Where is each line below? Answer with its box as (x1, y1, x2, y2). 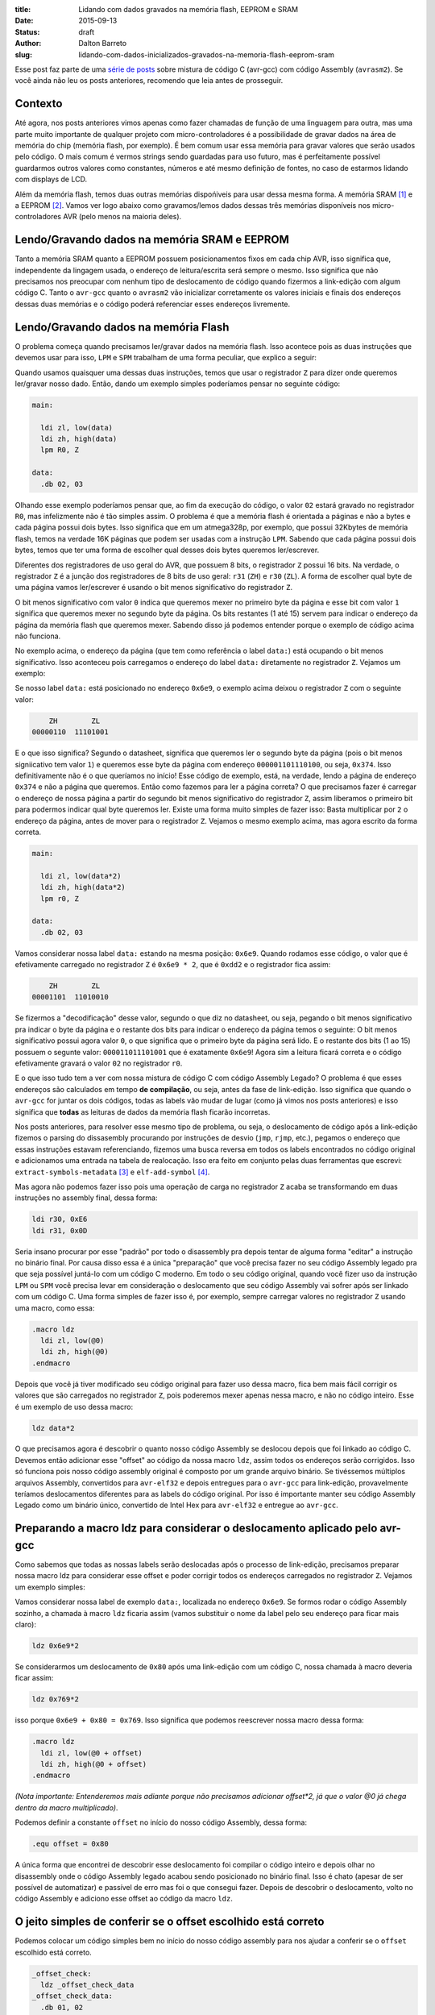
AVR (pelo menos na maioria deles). (63, 212, 182, 222)
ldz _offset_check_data (40, 1980, 135, 1989)
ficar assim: (14, 1673, 54, 1683)
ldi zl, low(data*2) (40, 871, 122, 880)
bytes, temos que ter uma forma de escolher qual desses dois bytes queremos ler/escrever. (14, 545, 320, 555)
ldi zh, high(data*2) (40, 883, 126, 892)
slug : (14, 49, 32, 60)
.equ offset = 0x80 (31, 1839, 109, 1849)
